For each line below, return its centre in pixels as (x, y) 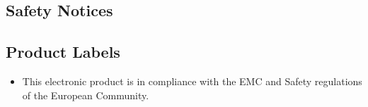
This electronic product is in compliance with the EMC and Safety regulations (192, 81)
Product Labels (63, 52)
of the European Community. (86, 95)
